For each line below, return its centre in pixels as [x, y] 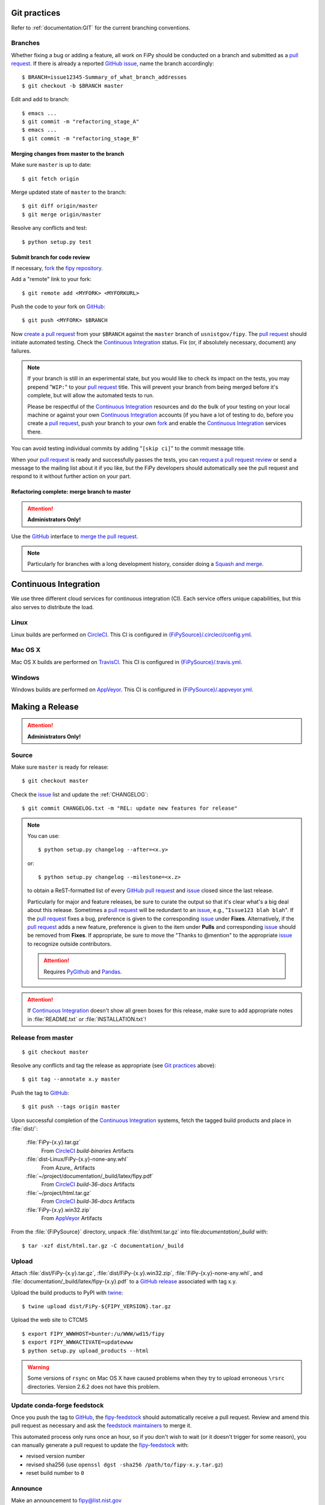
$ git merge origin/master [62, 214]
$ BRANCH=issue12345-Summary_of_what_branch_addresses [104, 77]
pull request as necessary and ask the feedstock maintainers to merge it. [101, 1426]
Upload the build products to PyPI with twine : [67, 1292]
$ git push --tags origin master [71, 1107]
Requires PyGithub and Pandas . [83, 972]
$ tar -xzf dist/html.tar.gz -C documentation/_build [103, 1246]
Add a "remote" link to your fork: [51, 279]
